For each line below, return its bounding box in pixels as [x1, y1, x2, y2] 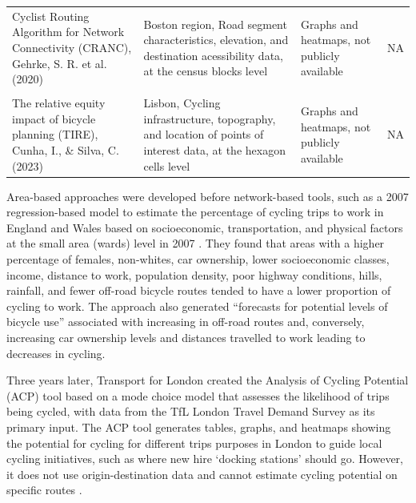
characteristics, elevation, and [143, 31, 289, 48]
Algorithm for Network [12, 23, 125, 40]
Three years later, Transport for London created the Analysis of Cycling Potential [6, 372, 409, 388]
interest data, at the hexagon [143, 142, 286, 158]
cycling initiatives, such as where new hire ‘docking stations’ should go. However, [6, 450, 404, 467]
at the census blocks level [143, 62, 268, 79]
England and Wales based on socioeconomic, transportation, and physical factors [6, 219, 403, 235]
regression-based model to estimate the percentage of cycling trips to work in [6, 203, 384, 220]
